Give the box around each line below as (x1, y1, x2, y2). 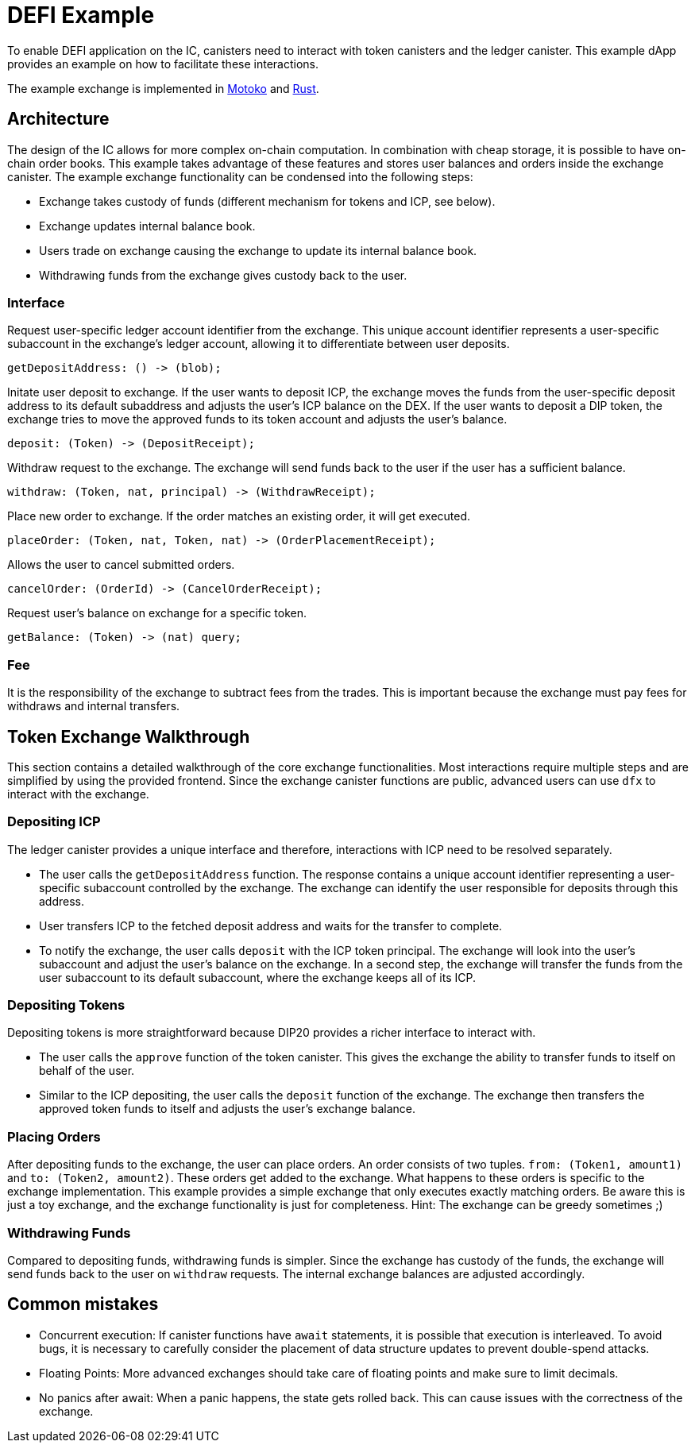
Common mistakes (7, 1294, 159, 1315)
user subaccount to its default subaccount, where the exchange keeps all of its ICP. (39, 970, 476, 984)
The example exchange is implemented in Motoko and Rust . (7, 81, 319, 95)
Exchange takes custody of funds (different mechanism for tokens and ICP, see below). (39, 194, 496, 208)
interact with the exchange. (7, 786, 149, 801)
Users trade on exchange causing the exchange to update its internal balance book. (39, 243, 477, 257)
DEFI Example (7, 2, 155, 29)
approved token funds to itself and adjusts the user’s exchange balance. (39, 1102, 415, 1116)
